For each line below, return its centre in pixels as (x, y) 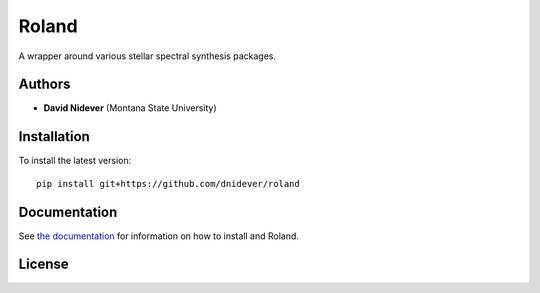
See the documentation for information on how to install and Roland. (159, 236)
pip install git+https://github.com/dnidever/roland (168, 183)
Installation (54, 136)
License (43, 264)
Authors (44, 84)
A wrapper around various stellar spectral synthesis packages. (147, 56)
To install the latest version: (75, 161)
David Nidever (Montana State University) (130, 108)
